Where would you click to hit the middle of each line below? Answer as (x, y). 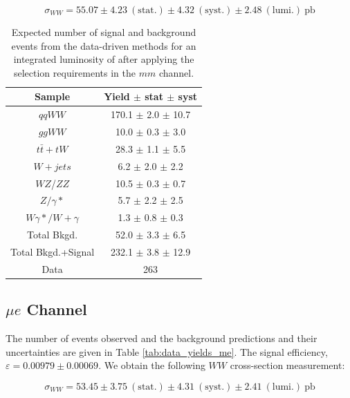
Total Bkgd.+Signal (53, 251)
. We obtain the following (152, 365)
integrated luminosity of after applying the (104, 59)
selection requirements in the (74, 72)
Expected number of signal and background (104, 32)
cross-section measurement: (287, 365)
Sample (53, 96)
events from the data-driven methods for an (104, 45)
